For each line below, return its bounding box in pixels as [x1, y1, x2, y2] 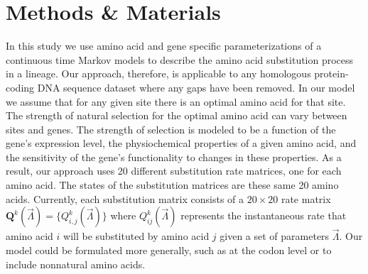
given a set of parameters [220, 229, 330, 243]
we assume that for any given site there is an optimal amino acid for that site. [6, 94, 346, 109]
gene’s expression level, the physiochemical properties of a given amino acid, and [6, 136, 357, 150]
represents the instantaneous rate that [180, 208, 347, 223]
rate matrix [281, 191, 331, 206]
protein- [314, 66, 349, 81]
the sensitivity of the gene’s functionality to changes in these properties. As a [6, 149, 342, 164]
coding [6, 80, 35, 94]
